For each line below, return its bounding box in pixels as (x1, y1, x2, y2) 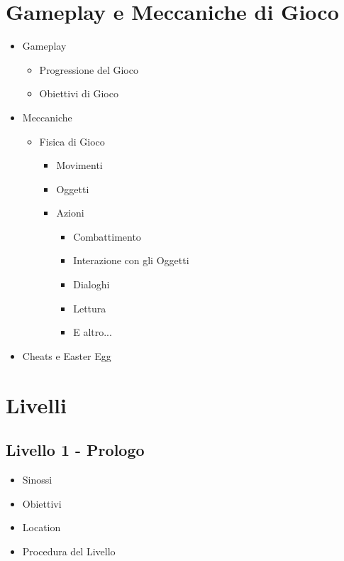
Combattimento (73, 229, 141, 244)
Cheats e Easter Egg (22, 348, 111, 363)
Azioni (56, 205, 84, 220)
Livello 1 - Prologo (6, 439, 145, 461)
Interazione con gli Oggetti (73, 253, 189, 268)
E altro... (73, 325, 112, 339)
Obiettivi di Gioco (39, 86, 118, 101)
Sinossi (22, 472, 52, 487)
